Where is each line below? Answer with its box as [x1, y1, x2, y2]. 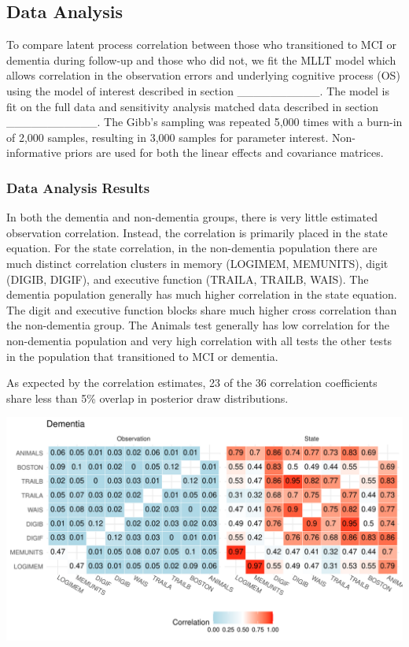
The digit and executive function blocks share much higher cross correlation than [6, 301, 397, 318]
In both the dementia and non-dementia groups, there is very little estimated [6, 209, 378, 225]
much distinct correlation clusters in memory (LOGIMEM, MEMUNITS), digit [6, 255, 389, 271]
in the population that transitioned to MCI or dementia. [6, 348, 278, 364]
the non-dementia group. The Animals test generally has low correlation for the [6, 317, 389, 333]
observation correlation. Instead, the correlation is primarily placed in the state [6, 224, 388, 240]
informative [6, 144, 61, 161]
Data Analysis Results [6, 177, 150, 197]
